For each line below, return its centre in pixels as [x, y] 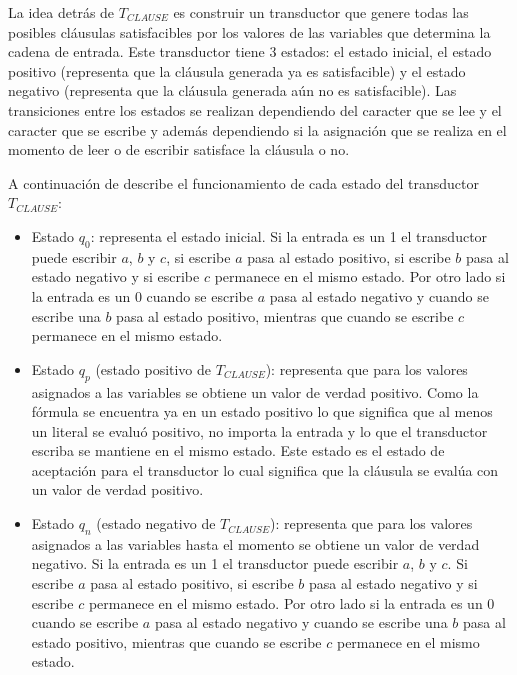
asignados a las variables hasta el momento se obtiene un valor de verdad [255, 543]
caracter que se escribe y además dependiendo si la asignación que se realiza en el [257, 129]
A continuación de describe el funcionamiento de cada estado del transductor [243, 182]
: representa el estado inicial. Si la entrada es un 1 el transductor [289, 235]
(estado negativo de [156, 523]
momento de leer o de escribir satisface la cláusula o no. [179, 149]
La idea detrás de [61, 12]
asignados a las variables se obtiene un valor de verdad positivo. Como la [255, 391]
